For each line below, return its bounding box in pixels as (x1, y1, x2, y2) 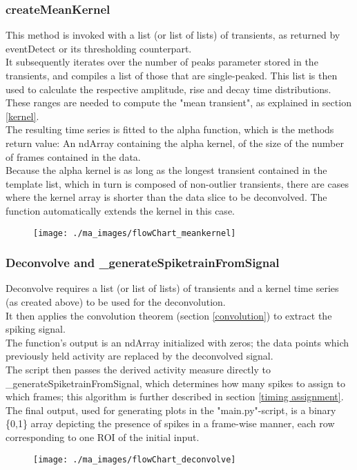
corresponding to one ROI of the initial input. (6, 429, 200, 444)
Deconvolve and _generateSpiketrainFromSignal (6, 254, 280, 271)
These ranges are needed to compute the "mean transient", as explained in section (6, 95, 351, 110)
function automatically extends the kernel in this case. (6, 203, 235, 217)
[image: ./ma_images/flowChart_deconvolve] (33, 454, 236, 464)
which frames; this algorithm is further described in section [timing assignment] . (6, 389, 344, 404)
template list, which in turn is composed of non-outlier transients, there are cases (6, 176, 349, 190)
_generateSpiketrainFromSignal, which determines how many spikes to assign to (6, 375, 345, 390)
